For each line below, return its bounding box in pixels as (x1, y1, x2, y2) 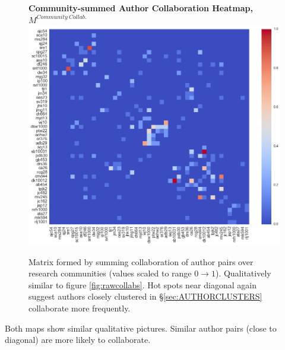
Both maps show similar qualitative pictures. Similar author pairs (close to (5, 322, 277, 334)
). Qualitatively (215, 267, 271, 279)
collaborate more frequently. (28, 301, 131, 314)
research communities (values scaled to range (28, 267, 192, 279)
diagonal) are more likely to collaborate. (5, 333, 151, 346)
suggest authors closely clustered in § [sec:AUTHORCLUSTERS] (28, 290, 262, 303)
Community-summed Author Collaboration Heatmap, (28, 2, 253, 14)
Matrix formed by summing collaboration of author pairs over (28, 255, 254, 268)
